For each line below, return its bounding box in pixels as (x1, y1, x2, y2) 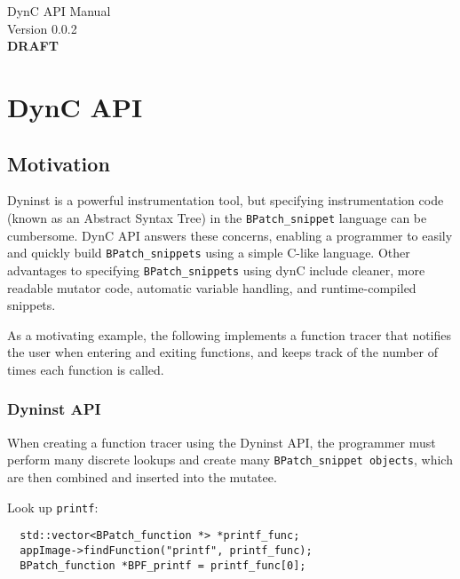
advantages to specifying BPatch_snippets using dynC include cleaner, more (7, 260, 425, 279)
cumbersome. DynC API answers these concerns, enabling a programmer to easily (7, 226, 453, 244)
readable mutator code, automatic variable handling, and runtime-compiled (7, 278, 416, 297)
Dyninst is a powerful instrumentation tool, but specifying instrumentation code (7, 191, 444, 210)
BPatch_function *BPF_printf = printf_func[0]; (20, 559, 306, 572)
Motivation (7, 149, 110, 177)
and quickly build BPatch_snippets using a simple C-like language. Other (7, 243, 410, 262)
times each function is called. (7, 360, 164, 378)
